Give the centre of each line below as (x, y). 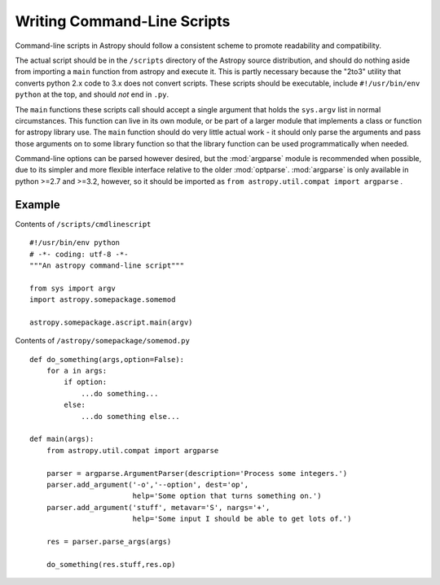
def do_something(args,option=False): (107, 359)
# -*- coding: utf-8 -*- (79, 254)
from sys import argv (73, 288)
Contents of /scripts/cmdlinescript (83, 224)
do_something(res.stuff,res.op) (111, 564)
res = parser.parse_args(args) (109, 541)
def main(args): (62, 439)
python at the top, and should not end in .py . (92, 94)
